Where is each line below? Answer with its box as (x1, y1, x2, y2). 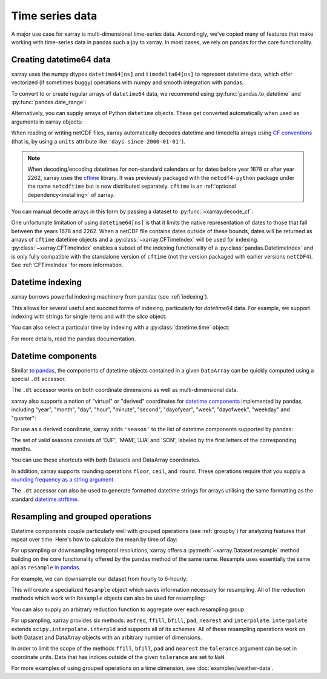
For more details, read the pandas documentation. (11, 335, 136, 342)
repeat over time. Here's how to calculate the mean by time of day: (11, 536, 178, 543)
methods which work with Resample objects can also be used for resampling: (11, 594, 206, 602)
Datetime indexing (11, 277, 82, 288)
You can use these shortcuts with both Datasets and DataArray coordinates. (11, 456, 201, 463)
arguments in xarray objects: (11, 118, 83, 125)
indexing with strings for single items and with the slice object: (11, 313, 167, 320)
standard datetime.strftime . (11, 495, 79, 503)
